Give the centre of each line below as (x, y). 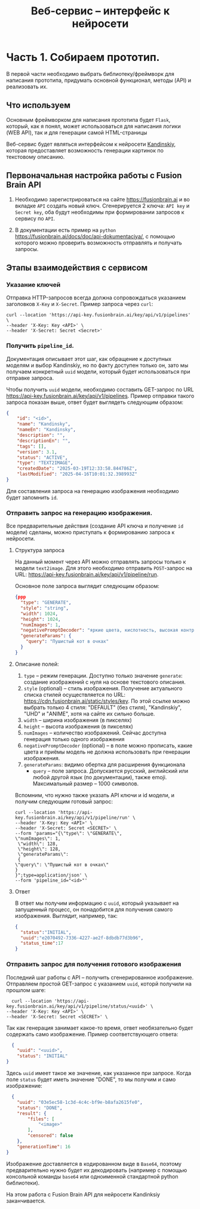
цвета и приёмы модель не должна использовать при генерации (107, 752)
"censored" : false (50, 1136)
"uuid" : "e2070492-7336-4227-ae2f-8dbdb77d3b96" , (82, 938)
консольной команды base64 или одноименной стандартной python (92, 1176)
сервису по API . (35, 218)
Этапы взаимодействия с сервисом (77, 267)
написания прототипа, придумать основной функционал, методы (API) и (99, 80)
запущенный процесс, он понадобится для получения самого (94, 909)
